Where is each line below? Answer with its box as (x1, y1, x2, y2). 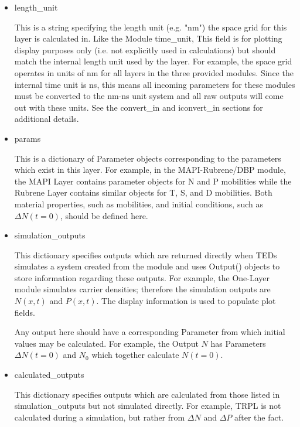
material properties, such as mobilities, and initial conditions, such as (14, 197, 263, 210)
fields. (14, 306, 35, 318)
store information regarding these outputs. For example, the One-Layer (14, 271, 270, 283)
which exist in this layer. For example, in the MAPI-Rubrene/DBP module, (14, 163, 286, 176)
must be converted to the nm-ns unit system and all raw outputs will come (14, 90, 284, 102)
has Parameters (210, 337, 266, 349)
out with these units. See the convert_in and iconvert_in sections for (14, 101, 263, 113)
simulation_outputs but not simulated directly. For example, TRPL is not (14, 399, 281, 412)
